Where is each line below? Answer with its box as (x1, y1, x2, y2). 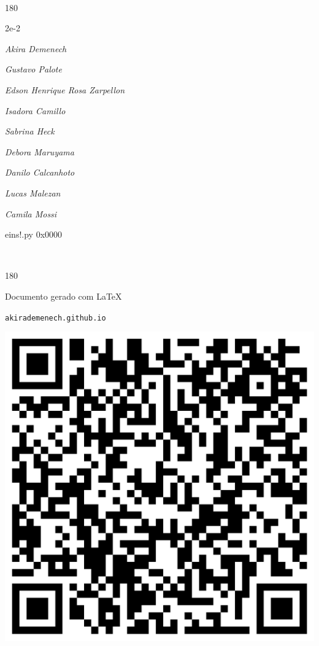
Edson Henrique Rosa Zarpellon (5, 83, 125, 96)
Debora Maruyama (5, 145, 74, 158)
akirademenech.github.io (5, 313, 106, 322)
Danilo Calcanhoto (5, 166, 75, 179)
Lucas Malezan (5, 186, 61, 199)
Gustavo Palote (5, 63, 62, 76)
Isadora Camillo (5, 104, 66, 117)
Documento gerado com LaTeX (5, 289, 122, 302)
